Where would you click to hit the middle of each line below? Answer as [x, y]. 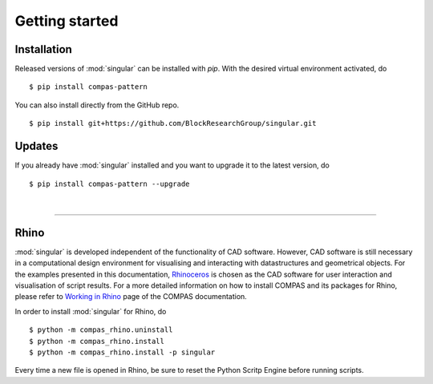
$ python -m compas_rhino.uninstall [101, 330]
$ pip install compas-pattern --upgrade [109, 184]
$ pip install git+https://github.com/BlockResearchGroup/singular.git [173, 123]
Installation [43, 49]
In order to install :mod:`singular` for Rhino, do [91, 311]
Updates [36, 146]
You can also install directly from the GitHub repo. [97, 105]
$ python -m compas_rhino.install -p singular [122, 352]
